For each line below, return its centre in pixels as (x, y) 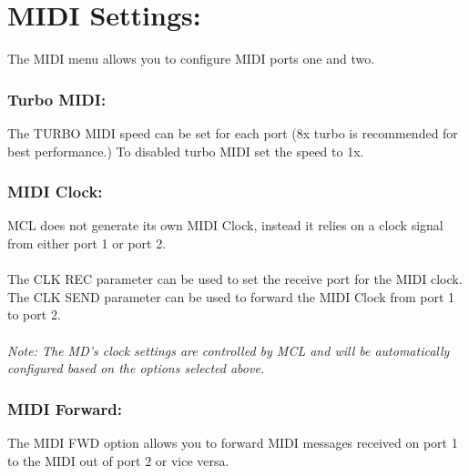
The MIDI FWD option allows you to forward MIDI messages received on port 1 (233, 442)
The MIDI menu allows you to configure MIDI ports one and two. (191, 59)
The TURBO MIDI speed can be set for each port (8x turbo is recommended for (233, 132)
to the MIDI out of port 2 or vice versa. (118, 460)
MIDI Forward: (65, 408)
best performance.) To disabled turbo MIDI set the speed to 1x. (186, 151)
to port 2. (34, 314)
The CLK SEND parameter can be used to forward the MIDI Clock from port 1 (231, 296)
